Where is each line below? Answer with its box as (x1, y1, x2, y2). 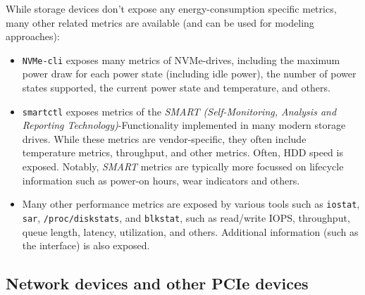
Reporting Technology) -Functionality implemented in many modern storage (22, 118, 346, 132)
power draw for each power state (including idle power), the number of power (22, 66, 357, 81)
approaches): (6, 29, 60, 44)
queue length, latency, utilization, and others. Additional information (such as (22, 224, 359, 239)
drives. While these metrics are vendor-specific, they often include (22, 131, 307, 146)
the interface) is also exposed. (22, 238, 150, 253)
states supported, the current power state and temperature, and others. (22, 80, 330, 95)
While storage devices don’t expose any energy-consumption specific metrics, (6, 1, 337, 15)
